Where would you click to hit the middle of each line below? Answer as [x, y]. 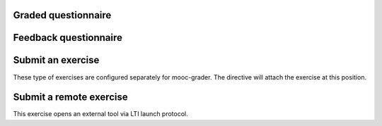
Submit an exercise [56, 60]
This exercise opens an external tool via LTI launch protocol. [101, 114]
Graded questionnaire [62, 15]
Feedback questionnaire [68, 38]
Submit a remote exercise [71, 97]
